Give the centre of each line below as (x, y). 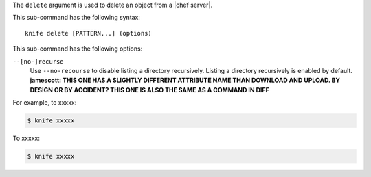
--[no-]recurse (38, 61)
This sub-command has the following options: (78, 49)
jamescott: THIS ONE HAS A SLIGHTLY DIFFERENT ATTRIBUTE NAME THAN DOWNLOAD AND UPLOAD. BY (185, 80)
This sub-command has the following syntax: (77, 18)
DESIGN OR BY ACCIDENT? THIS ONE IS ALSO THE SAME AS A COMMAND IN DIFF (149, 90)
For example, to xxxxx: (45, 103)
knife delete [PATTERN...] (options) (89, 33)
